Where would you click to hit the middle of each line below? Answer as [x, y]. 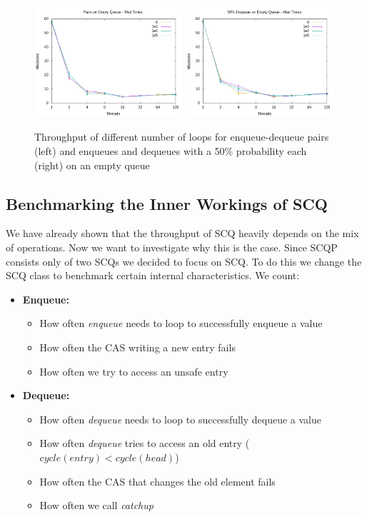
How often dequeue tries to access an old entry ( [145, 443]
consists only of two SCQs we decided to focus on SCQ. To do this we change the [184, 261]
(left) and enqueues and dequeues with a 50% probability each [171, 151]
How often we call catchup [96, 505]
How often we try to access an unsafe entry [134, 371]
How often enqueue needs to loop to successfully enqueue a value [181, 323]
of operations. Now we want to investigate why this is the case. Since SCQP [172, 247]
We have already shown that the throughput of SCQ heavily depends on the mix [182, 233]
